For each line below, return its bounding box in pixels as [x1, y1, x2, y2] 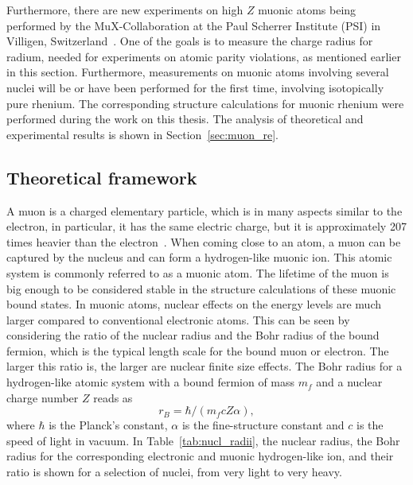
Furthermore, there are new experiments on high [6, 2, 244, 17]
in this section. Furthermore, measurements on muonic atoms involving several [6, 64, 389, 80]
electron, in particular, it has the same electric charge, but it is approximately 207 [6, 218, 407, 235]
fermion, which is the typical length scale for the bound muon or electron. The [6, 342, 389, 359]
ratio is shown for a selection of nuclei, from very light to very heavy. [6, 464, 342, 480]
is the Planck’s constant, [49, 417, 168, 433]
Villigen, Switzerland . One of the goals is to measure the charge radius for [6, 33, 373, 49]
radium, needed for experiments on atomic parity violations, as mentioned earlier [6, 48, 401, 64]
